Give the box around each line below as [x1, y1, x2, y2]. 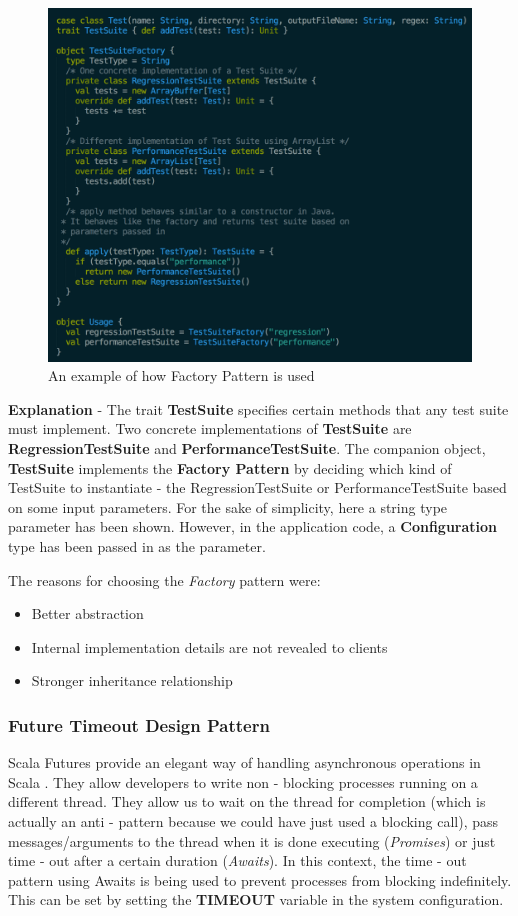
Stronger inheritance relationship [31, 670, 233, 691]
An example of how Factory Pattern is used [48, 365, 315, 386]
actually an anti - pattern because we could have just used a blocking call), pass [8, 810, 499, 831]
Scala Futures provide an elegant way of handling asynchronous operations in [8, 752, 481, 773]
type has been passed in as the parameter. [8, 535, 266, 556]
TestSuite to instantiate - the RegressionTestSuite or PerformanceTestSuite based [8, 477, 507, 498]
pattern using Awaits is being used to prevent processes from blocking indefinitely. [8, 869, 512, 890]
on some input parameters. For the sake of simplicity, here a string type [8, 496, 448, 517]
